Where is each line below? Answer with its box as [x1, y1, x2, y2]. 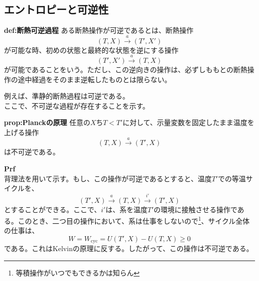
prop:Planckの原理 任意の [4, 117, 91, 128]
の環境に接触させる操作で [153, 204, 238, 214]
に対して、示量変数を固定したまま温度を [123, 117, 255, 128]
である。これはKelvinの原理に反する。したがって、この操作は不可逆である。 [4, 243, 254, 254]
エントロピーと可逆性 [4, 1, 109, 17]
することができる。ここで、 [10, 204, 101, 214]
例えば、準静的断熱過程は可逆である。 [4, 91, 129, 101]
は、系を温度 [105, 204, 147, 214]
